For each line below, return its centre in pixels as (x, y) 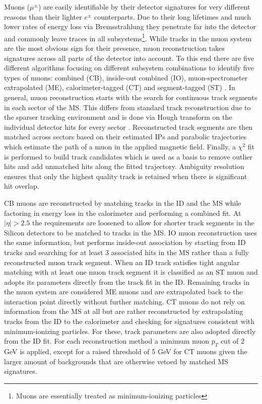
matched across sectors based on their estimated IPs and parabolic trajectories (125, 137)
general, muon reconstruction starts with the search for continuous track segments (131, 97)
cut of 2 (232, 341)
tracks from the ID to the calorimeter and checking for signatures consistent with (129, 321)
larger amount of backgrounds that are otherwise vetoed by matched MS (116, 361)
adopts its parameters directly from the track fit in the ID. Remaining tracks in (127, 281)
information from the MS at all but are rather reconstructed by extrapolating (124, 311)
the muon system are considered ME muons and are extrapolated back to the (123, 292)
